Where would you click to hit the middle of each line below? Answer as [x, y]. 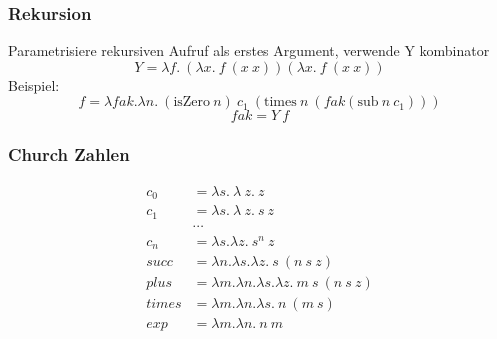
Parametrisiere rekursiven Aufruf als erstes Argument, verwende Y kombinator [249, 50]
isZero [192, 102]
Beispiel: [34, 84]
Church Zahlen [69, 154]
